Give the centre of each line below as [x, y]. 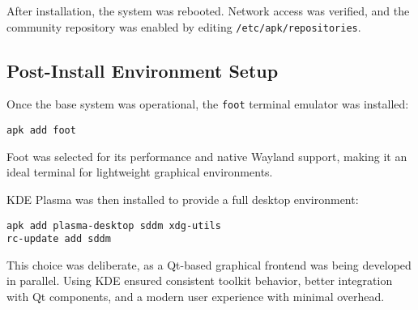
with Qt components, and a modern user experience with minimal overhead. [196, 297]
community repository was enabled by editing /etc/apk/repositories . [184, 26]
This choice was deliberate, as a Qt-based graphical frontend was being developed [209, 264]
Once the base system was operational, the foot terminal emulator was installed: [208, 104]
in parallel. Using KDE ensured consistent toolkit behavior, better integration [200, 280]
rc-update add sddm [59, 239]
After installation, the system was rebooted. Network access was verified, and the [208, 11]
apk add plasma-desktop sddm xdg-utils [114, 225]
